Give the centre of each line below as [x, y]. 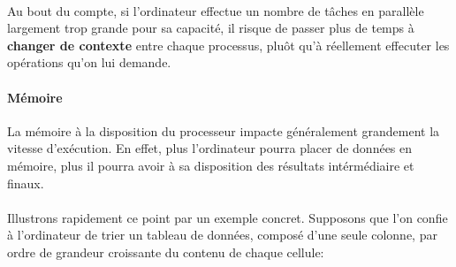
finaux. [26, 183]
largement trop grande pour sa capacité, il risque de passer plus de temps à [211, 28]
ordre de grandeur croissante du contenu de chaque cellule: [166, 252]
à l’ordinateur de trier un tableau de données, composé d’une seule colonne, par [222, 235]
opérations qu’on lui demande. [89, 62]
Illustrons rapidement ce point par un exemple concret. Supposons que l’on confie [228, 217]
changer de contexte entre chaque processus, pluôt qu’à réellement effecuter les [228, 45]
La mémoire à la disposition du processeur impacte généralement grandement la [224, 130]
